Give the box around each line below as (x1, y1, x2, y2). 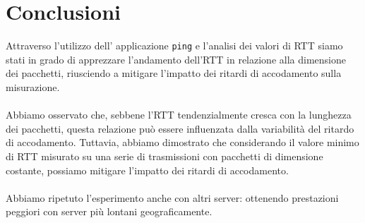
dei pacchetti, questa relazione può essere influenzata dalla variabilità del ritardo (6, 121, 354, 135)
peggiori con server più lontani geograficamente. (6, 204, 213, 219)
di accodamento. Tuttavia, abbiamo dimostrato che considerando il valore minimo (6, 135, 359, 150)
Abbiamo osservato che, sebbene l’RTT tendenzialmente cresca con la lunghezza (6, 107, 352, 122)
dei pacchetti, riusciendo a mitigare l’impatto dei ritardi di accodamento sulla (6, 66, 342, 80)
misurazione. (6, 79, 60, 94)
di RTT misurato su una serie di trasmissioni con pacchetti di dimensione (6, 148, 323, 163)
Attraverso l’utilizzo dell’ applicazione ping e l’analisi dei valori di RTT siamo (6, 38, 343, 53)
